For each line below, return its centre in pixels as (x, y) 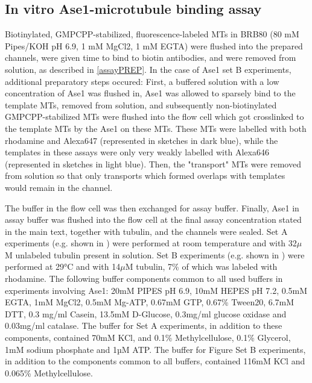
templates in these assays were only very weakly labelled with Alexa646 (137, 152)
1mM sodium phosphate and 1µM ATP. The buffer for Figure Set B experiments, (155, 349)
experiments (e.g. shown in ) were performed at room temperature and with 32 (151, 243)
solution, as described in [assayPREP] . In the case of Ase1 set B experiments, (148, 69)
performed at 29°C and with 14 (63, 266)
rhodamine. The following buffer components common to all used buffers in (144, 279)
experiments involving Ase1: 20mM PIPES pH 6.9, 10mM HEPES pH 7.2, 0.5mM (156, 290)
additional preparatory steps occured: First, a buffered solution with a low (142, 81)
